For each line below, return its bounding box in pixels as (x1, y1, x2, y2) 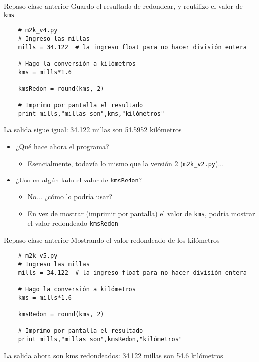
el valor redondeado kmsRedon (27, 218, 119, 228)
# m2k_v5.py (18, 252, 58, 260)
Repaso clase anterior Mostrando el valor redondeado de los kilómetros (4, 234, 220, 245)
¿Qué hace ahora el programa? (15, 141, 109, 152)
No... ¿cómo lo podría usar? (27, 191, 112, 201)
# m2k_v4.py (18, 27, 58, 34)
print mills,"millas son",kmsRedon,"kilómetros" (18, 336, 182, 343)
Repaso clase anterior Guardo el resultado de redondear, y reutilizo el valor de (4, 1, 243, 11)
